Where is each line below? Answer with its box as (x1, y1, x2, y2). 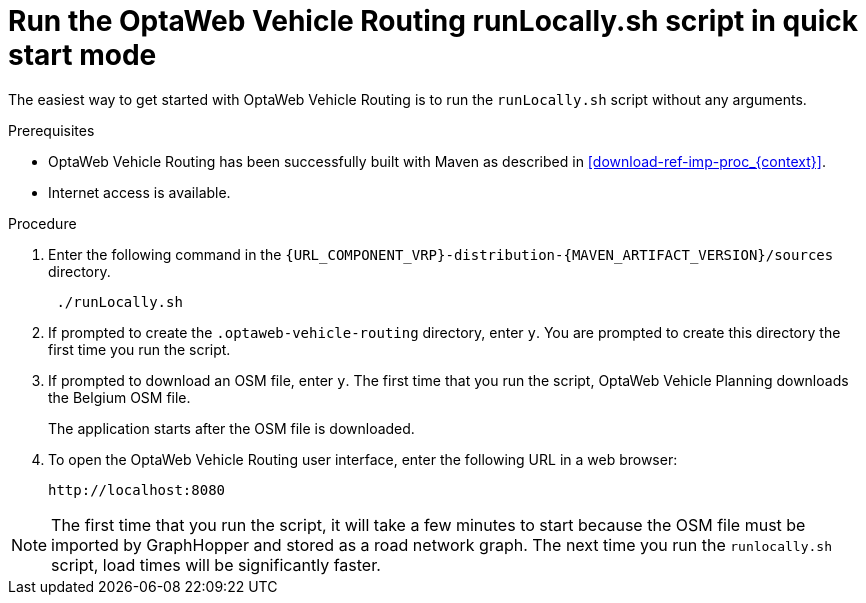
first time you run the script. (48, 340, 231, 358)
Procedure (8, 214, 77, 232)
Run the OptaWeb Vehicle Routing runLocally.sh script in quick (8, 4, 858, 38)
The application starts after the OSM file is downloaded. (48, 419, 415, 437)
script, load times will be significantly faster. (51, 554, 381, 575)
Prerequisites (8, 121, 95, 139)
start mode (8, 38, 157, 72)
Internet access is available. (48, 183, 231, 201)
